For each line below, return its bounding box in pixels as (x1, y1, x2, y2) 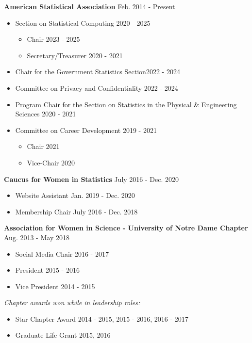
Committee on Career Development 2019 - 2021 (15, 125, 157, 135)
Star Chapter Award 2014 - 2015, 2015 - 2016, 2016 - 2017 (15, 313, 188, 324)
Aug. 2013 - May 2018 (4, 232, 69, 242)
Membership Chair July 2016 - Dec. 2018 (15, 206, 138, 216)
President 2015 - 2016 (15, 265, 80, 275)
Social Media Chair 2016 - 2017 (15, 248, 109, 259)
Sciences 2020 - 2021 (15, 109, 76, 119)
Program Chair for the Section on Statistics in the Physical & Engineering (15, 99, 237, 109)
